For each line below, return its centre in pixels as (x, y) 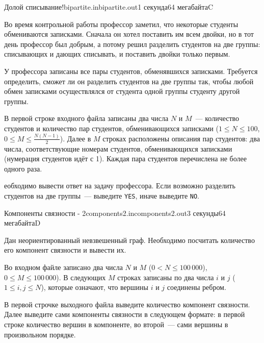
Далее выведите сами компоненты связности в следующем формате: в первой (125, 314)
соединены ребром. (196, 287)
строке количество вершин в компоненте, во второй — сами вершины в (116, 324)
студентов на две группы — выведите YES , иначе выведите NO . (102, 196)
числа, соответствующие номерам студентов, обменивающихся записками (118, 148)
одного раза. (23, 168)
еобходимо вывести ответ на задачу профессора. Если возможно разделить (120, 186)
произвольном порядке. (40, 334)
